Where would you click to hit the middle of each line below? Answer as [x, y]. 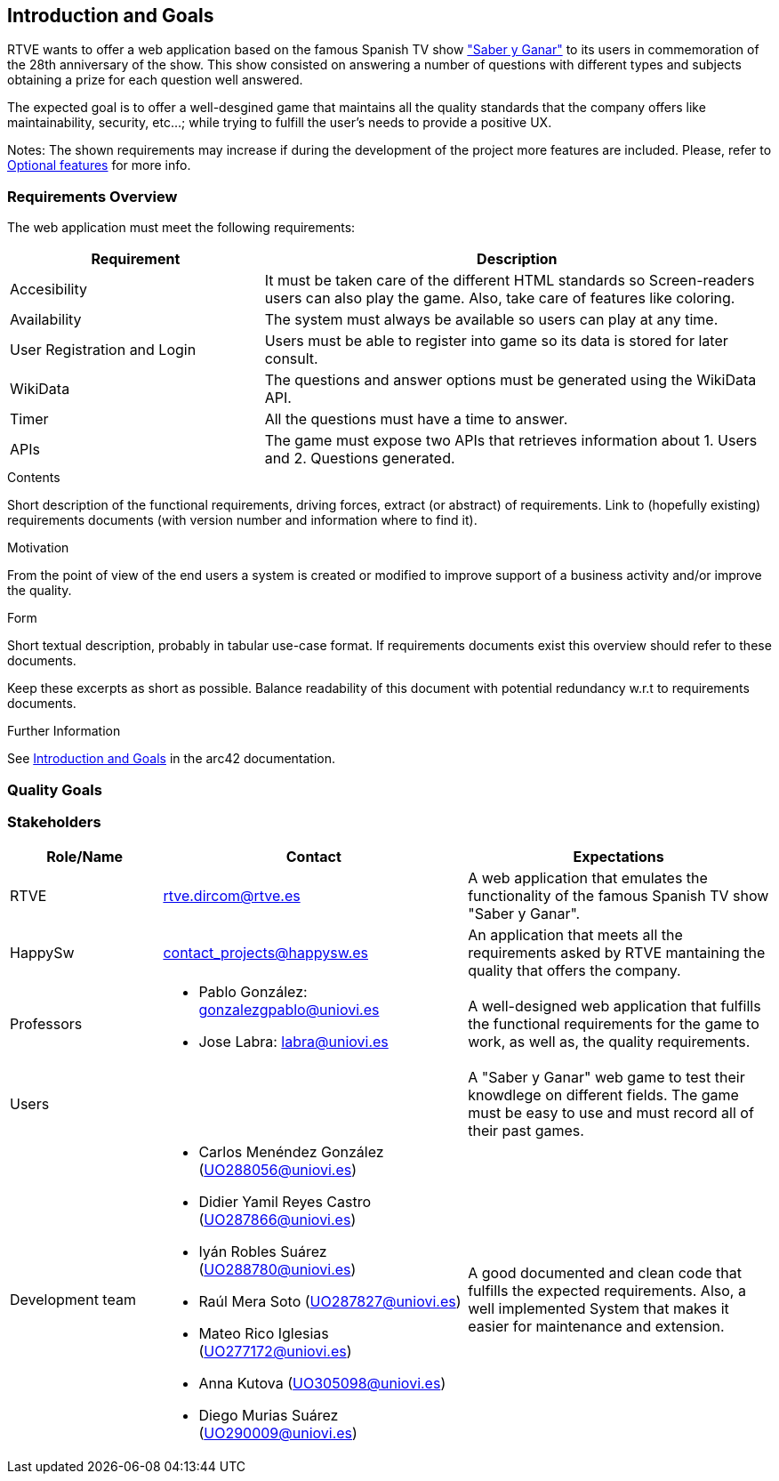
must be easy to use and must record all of [611, 1113]
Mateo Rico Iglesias [264, 1334]
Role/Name [85, 857]
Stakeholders [54, 821]
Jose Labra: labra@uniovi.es [293, 1042]
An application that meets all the [575, 935]
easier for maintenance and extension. [596, 1327]
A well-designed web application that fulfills [614, 1006]
